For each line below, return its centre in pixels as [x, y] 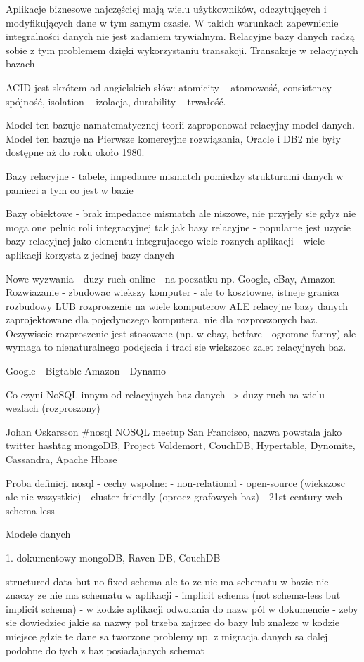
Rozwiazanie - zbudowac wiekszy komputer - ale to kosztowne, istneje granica [173, 292]
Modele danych [38, 534]
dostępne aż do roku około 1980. [75, 152]
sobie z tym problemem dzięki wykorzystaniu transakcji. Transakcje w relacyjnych [182, 50]
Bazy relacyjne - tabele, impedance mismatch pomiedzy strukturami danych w [175, 175]
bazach [20, 64]
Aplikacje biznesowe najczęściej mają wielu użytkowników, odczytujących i [166, 8]
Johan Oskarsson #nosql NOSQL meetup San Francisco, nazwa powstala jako [174, 431]
